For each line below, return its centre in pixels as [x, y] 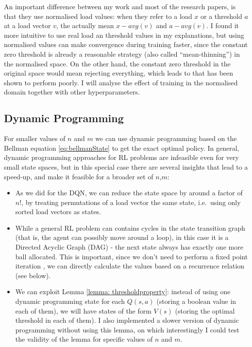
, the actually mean [85, 25]
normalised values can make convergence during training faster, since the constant [126, 44]
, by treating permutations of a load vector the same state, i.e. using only [131, 202]
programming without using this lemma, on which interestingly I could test [127, 329]
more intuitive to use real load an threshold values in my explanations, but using [124, 35]
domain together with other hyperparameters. [72, 92]
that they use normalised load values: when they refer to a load [98, 16]
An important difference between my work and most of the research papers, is [120, 6]
